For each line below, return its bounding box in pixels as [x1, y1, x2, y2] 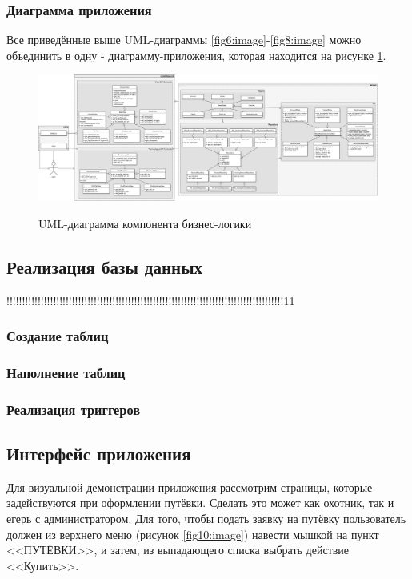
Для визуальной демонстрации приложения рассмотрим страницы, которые [6, 478, 373, 495]
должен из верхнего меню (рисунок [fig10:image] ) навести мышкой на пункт [6, 525, 379, 542]
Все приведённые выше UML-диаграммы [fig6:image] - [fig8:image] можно [6, 31, 362, 48]
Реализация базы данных [6, 254, 203, 279]
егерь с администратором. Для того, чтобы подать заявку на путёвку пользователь [6, 510, 406, 527]
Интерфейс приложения [6, 441, 191, 466]
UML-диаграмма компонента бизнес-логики [38, 215, 252, 231]
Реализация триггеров [6, 399, 141, 419]
